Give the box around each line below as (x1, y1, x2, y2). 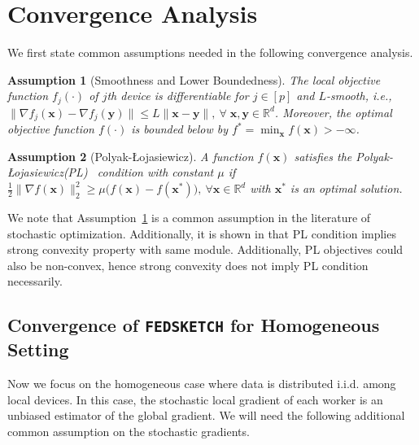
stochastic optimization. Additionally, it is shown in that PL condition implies (7, 225, 396, 242)
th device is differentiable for (107, 87, 249, 104)
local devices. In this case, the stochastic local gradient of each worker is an (7, 390, 383, 408)
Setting (7, 337, 69, 362)
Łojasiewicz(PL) (7, 164, 88, 181)
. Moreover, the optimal (274, 103, 392, 120)
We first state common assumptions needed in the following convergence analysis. (7, 44, 413, 61)
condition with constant (97, 164, 214, 181)
